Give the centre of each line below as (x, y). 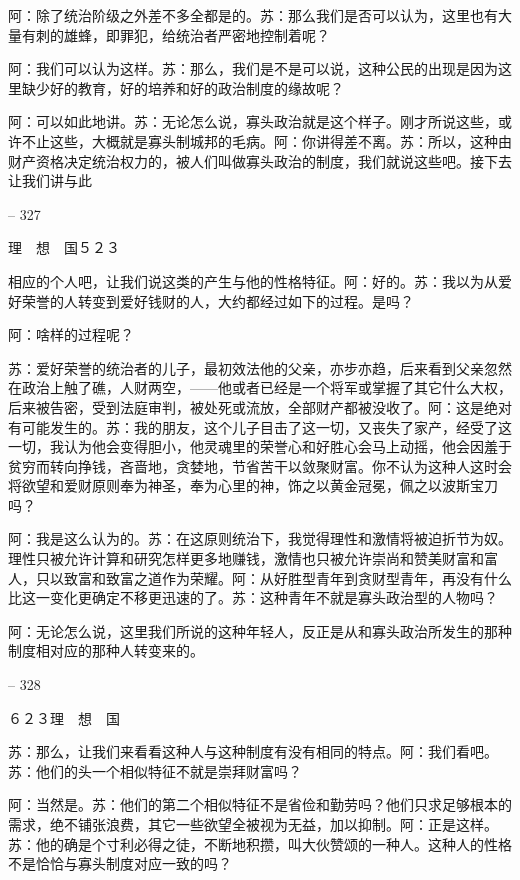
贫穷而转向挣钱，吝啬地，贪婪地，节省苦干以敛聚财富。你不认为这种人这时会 (260, 465)
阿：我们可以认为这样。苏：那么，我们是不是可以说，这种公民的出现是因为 (253, 68)
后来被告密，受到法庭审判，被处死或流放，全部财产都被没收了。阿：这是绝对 (260, 406)
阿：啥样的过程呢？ (71, 334)
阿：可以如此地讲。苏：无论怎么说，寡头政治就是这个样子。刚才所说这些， (253, 121)
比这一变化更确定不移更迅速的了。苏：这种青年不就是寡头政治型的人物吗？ (253, 597)
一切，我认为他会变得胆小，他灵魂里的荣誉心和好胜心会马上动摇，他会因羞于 (260, 446)
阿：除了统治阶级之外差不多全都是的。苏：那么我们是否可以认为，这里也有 (253, 15)
